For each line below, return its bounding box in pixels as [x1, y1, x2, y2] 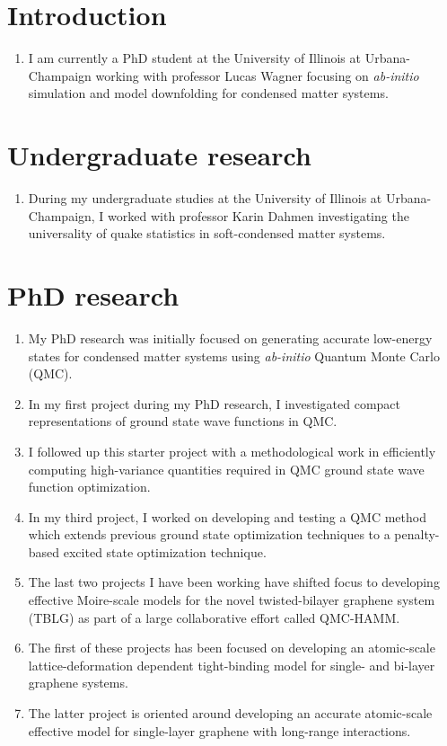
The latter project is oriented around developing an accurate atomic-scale [28, 704, 433, 723]
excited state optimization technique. [63, 542, 267, 561]
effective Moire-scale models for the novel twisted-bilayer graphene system [28, 591, 435, 609]
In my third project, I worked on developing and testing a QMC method [28, 507, 426, 526]
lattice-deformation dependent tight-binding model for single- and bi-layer [28, 655, 435, 674]
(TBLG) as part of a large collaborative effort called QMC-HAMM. [28, 608, 400, 626]
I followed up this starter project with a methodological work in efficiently [28, 441, 436, 460]
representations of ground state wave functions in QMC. [28, 412, 337, 431]
